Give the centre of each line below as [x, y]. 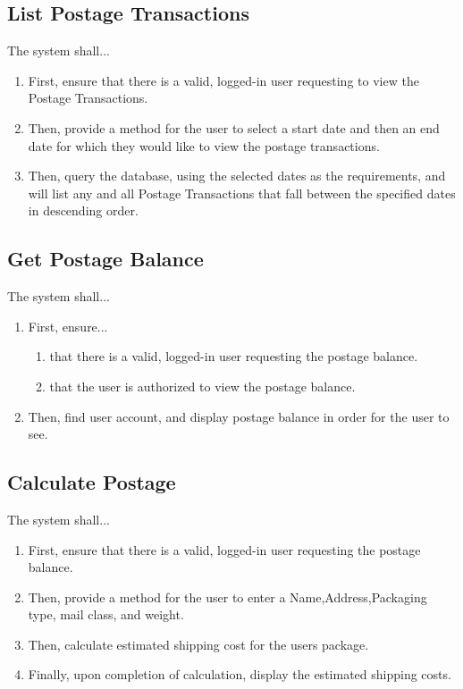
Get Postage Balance [105, 259]
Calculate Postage [92, 482]
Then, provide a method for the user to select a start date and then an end [234, 127]
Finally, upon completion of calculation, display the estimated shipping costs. [240, 674]
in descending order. [83, 210]
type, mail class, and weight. [106, 614]
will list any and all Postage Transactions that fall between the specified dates [242, 193]
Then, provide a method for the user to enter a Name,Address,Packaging [227, 597]
